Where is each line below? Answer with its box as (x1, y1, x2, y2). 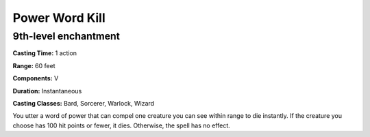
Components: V (12, 74, 59, 82)
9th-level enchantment (12, 30, 120, 42)
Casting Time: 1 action (12, 49, 77, 57)
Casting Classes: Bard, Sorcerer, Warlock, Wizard (12, 99, 154, 107)
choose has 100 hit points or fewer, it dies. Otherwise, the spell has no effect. (12, 121, 231, 130)
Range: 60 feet (12, 61, 56, 70)
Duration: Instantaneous (12, 87, 82, 95)
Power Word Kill (12, 10, 106, 25)
